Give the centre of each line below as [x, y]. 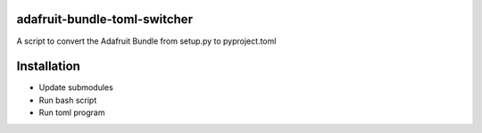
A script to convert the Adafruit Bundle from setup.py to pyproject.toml [146, 41]
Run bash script [68, 100]
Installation [48, 66]
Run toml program [72, 112]
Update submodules [76, 87]
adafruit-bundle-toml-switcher [105, 19]
